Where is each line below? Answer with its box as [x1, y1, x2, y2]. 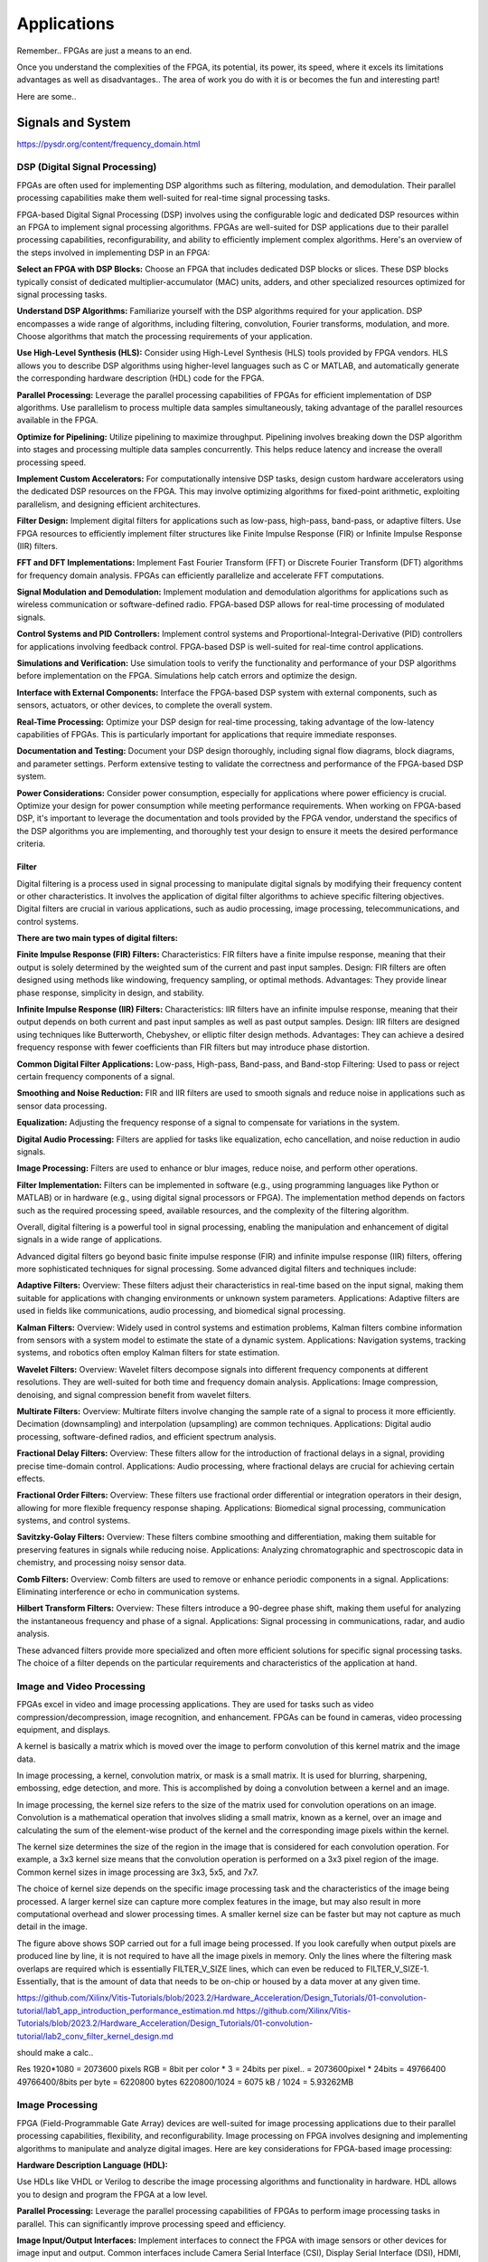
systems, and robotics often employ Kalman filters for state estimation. [16, 1347, 280, 1358]
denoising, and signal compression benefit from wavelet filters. [16, 1389, 252, 1400]
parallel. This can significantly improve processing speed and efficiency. [16, 2218, 286, 2229]
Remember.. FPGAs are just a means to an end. [16, 45, 192, 56]
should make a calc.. [16, 2047, 94, 2058]
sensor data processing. [16, 1100, 108, 1111]
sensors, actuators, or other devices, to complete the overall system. [16, 699, 273, 710]
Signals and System [16, 114, 131, 130]
